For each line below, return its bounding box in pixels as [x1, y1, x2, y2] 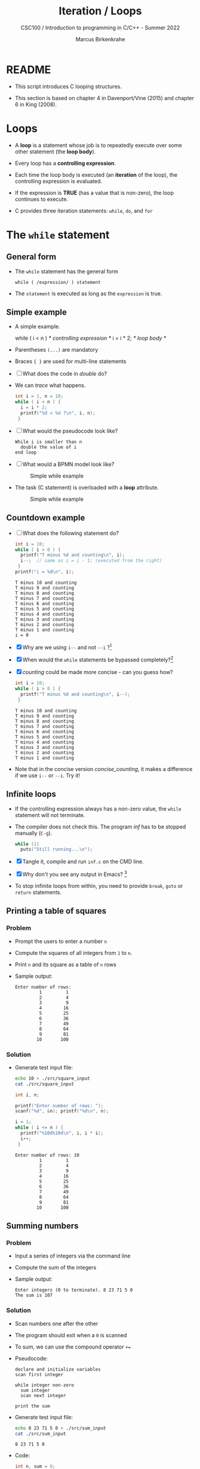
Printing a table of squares [6, 906, 107, 916]
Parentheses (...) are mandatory [14, 346, 99, 353]
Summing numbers [6, 1221, 79, 1231]
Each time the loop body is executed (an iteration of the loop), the [14, 171, 178, 178]
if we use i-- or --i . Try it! [14, 772, 81, 779]
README [6, 63, 51, 76]
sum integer [20, 1387, 50, 1394]
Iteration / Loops [59, 4, 142, 18]
